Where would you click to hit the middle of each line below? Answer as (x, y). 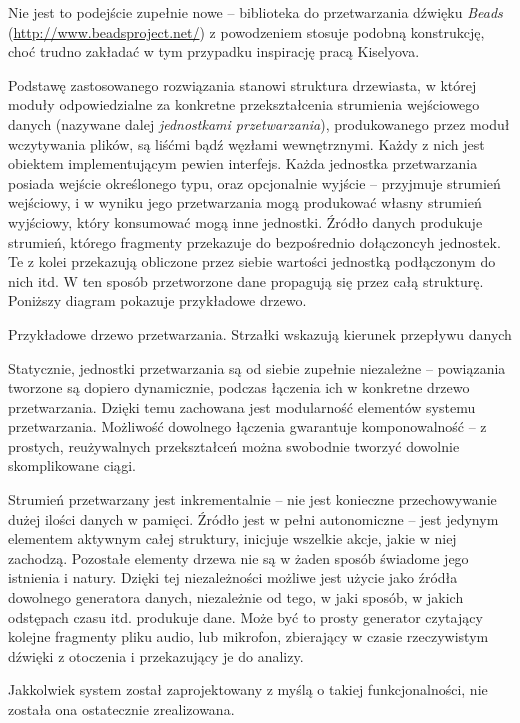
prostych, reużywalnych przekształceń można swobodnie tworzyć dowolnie (234, 445)
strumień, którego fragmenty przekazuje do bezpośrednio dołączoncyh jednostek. (254, 241)
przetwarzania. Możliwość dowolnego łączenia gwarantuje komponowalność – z (247, 426)
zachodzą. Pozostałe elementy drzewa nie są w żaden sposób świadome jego (238, 557)
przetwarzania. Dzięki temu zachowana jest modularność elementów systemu (242, 406)
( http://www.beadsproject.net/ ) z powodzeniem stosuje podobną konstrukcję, (246, 31)
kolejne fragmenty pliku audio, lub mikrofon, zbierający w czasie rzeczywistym (248, 636)
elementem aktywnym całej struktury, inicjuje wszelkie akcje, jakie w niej (232, 538)
